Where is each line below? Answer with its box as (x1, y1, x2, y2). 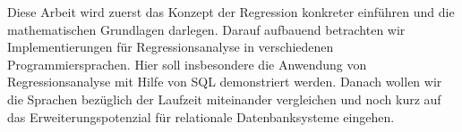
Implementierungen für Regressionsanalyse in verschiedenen (7, 37, 334, 56)
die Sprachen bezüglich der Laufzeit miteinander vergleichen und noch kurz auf (7, 89, 441, 108)
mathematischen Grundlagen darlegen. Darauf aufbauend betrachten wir (7, 20, 406, 38)
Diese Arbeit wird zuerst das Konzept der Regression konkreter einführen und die (7, 3, 455, 21)
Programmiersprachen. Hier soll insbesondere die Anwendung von (7, 54, 367, 73)
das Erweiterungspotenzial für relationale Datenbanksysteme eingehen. (7, 107, 395, 126)
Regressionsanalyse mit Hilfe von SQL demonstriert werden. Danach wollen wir (7, 72, 442, 91)
